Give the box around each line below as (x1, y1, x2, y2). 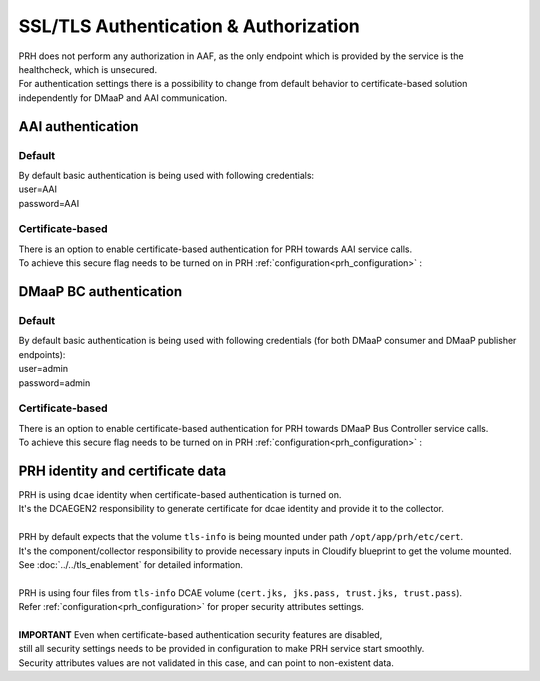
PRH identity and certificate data (18, 462, 227, 479)
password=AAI (18, 197, 80, 209)
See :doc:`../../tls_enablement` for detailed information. (18, 558, 244, 570)
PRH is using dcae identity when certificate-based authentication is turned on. (18, 488, 342, 500)
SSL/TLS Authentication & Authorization (18, 15, 360, 37)
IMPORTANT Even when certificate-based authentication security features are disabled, (18, 628, 383, 640)
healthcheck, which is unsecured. (18, 63, 158, 75)
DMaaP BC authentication (18, 283, 183, 300)
